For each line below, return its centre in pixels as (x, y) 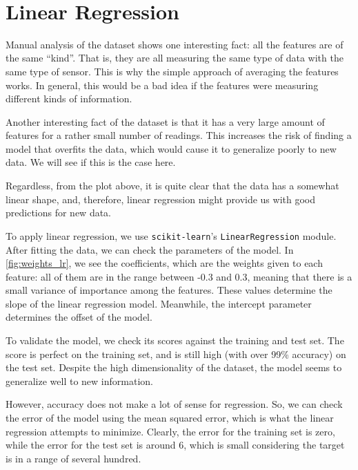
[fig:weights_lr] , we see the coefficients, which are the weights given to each (164, 263)
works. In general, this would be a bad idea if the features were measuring (162, 85)
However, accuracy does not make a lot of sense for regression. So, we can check (174, 404)
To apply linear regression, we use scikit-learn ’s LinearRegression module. (171, 235)
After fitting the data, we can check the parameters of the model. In (150, 249)
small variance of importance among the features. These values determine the (169, 290)
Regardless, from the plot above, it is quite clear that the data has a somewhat (172, 186)
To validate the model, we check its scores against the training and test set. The (175, 340)
